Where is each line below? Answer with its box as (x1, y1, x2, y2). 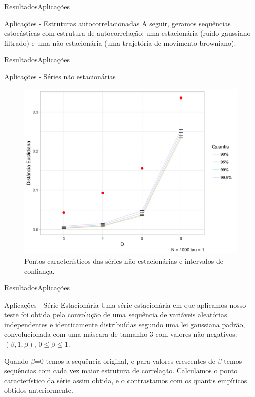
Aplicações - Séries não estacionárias (4, 71, 116, 81)
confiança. (24, 265, 55, 276)
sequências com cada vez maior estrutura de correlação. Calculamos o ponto (4, 365, 238, 376)
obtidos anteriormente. (4, 385, 73, 395)
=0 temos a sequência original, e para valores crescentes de (34, 355, 216, 366)
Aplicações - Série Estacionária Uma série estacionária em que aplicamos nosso (4, 299, 246, 310)
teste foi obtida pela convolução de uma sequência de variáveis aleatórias (4, 309, 227, 320)
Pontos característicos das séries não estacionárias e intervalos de (24, 255, 223, 266)
